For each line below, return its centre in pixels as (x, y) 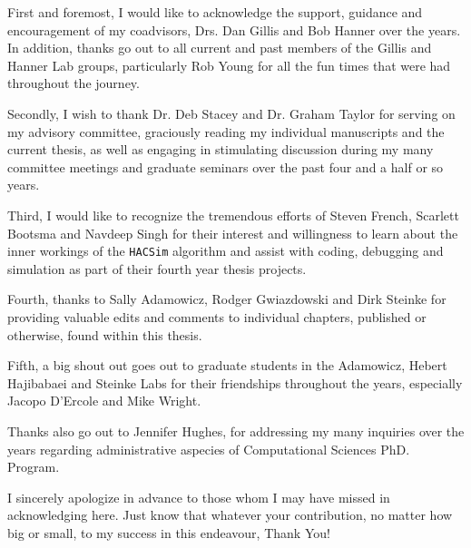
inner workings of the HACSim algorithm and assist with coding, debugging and (226, 251)
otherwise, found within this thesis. (105, 334)
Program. (34, 467)
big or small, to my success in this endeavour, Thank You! (169, 532)
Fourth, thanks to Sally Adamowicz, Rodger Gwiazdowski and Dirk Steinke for (227, 299)
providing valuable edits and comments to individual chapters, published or (217, 316)
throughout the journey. (74, 83)
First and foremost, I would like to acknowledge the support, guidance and (215, 12)
